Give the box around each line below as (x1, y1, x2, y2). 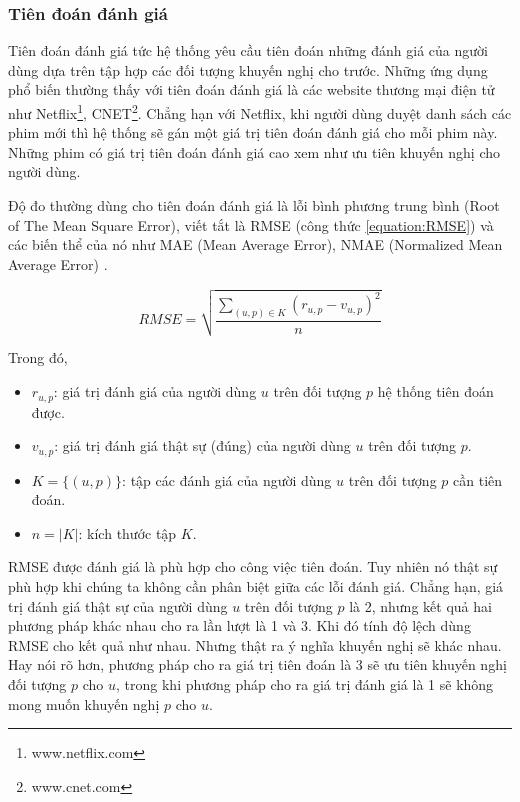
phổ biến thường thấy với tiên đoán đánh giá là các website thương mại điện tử (8, 79, 495, 100)
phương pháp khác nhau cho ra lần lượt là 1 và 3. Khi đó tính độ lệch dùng (8, 615, 471, 636)
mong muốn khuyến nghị (8, 693, 160, 714)
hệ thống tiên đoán (377, 381, 494, 402)
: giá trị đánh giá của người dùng (53, 381, 257, 402)
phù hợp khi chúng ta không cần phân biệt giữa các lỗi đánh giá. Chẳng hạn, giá (8, 575, 504, 596)
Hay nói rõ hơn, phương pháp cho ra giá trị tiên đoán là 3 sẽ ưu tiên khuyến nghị (8, 654, 507, 675)
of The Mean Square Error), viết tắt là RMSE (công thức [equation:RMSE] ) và (8, 214, 494, 235)
